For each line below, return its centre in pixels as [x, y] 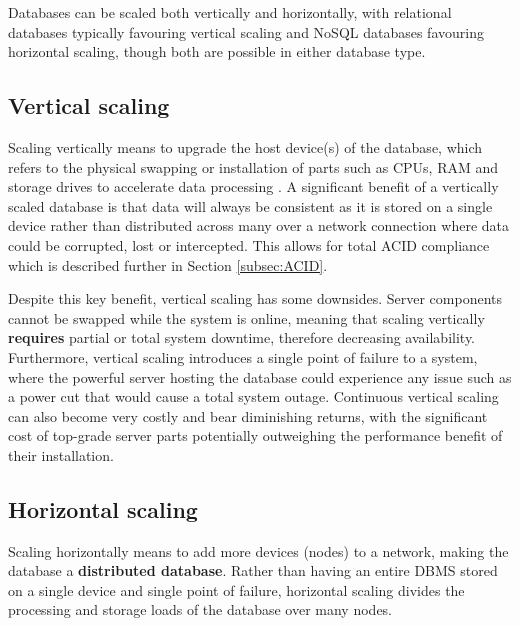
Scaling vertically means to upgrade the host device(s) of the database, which [245, 146]
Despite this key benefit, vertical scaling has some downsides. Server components [255, 298]
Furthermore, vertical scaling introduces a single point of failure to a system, [243, 356]
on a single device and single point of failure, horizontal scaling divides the [236, 589]
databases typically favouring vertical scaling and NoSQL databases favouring [246, 31]
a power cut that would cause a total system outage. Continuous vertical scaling [253, 396]
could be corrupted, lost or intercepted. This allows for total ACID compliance [249, 244]
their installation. [61, 454]
